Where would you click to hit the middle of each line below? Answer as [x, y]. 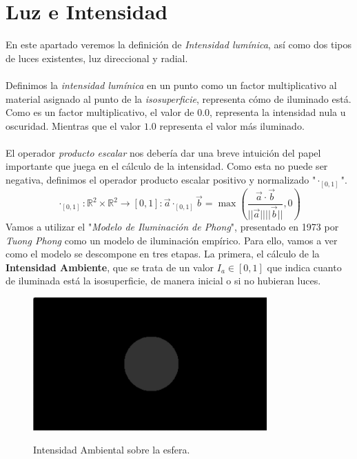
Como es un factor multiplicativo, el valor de [100, 112]
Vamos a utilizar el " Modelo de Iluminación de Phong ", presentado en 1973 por [172, 227]
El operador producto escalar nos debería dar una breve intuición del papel [163, 152]
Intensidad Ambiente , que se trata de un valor [110, 267]
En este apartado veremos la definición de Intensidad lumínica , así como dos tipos [178, 45]
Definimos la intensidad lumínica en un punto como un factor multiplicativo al [171, 85]
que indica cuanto [304, 267]
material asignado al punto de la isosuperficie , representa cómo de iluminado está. [178, 98]
